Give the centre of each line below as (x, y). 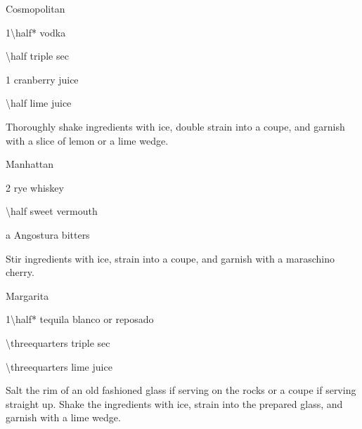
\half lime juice (39, 103)
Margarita (27, 295)
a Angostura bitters (48, 234)
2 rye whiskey (35, 187)
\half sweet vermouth (52, 211)
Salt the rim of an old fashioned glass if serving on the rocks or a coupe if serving (181, 390)
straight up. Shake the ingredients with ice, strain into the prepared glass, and (174, 403)
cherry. (20, 272)
